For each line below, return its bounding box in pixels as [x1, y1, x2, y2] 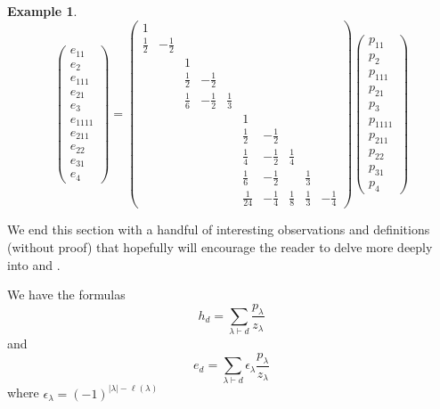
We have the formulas [7, 285, 126, 304]
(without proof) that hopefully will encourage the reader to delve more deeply [7, 237, 433, 256]
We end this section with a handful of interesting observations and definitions [7, 220, 430, 239]
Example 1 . [7, 2, 77, 20]
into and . [7, 255, 61, 274]
